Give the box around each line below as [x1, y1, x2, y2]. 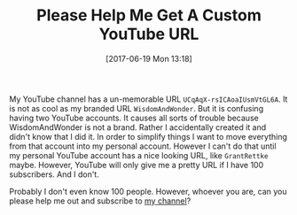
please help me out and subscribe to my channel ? [9, 196, 191, 206]
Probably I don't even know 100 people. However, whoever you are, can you [9, 186, 287, 196]
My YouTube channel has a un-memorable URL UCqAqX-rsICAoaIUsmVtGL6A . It [9, 94, 288, 104]
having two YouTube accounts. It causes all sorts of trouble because [9, 112, 259, 123]
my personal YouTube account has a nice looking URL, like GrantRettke [9, 150, 269, 160]
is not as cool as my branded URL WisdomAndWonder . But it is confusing [9, 103, 264, 113]
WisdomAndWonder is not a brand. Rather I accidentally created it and [9, 121, 267, 133]
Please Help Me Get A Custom [36, 5, 262, 26]
